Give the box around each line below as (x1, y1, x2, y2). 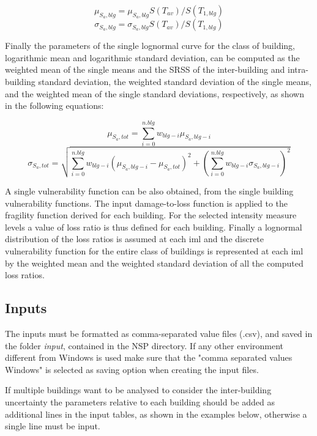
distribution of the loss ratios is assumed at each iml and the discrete (5, 232, 264, 245)
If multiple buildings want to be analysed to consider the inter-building (5, 383, 272, 396)
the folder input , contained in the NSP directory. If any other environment (5, 339, 284, 352)
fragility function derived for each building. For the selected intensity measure (5, 209, 297, 221)
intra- (288, 63, 308, 76)
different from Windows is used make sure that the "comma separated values (5, 351, 293, 364)
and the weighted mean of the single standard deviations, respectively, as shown (5, 87, 304, 100)
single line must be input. (5, 419, 100, 432)
